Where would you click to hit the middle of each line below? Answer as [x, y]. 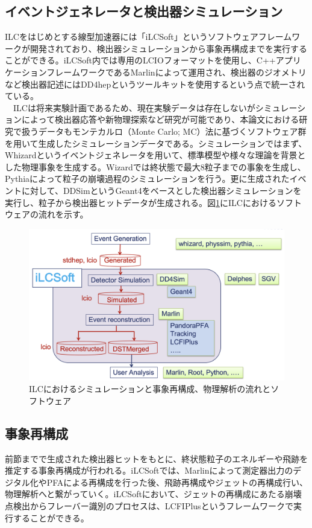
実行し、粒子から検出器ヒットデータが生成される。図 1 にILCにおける [141, 202]
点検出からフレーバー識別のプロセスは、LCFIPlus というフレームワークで [149, 505]
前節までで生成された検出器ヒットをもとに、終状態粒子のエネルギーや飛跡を [157, 458]
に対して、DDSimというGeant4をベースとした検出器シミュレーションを [161, 190]
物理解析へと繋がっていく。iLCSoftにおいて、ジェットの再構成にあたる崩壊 [153, 494]
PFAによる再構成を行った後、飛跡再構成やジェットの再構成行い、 [177, 482]
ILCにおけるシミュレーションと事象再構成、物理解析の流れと [150, 389]
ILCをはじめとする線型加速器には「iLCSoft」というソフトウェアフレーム [148, 37]
